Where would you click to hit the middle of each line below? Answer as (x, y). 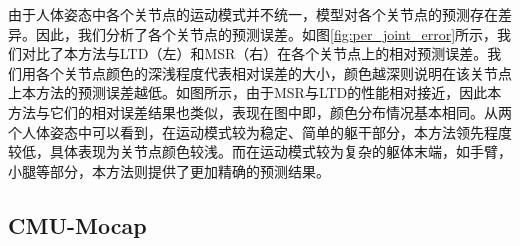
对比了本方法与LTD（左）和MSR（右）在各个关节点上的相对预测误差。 (254, 53)
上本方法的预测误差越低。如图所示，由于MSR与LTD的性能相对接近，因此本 (255, 92)
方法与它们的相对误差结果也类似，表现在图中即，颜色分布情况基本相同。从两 (260, 111)
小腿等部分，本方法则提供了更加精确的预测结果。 (169, 170)
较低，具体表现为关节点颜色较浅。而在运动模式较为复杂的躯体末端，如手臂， (260, 151)
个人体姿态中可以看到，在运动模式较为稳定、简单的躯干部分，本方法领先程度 (260, 131)
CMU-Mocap (77, 224)
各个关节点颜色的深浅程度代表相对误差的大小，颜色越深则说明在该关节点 (273, 72)
